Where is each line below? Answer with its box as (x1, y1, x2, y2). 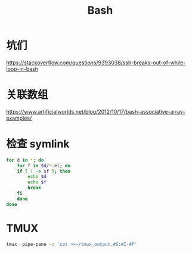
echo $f (27, 179, 47, 185)
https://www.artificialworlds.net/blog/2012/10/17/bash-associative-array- (6, 108, 185, 115)
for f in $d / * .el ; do (17, 163, 70, 168)
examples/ (6, 114, 32, 121)
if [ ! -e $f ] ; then (17, 168, 70, 174)
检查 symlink (6, 138, 70, 151)
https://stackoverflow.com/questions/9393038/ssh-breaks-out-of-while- (6, 59, 186, 66)
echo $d (27, 174, 47, 180)
